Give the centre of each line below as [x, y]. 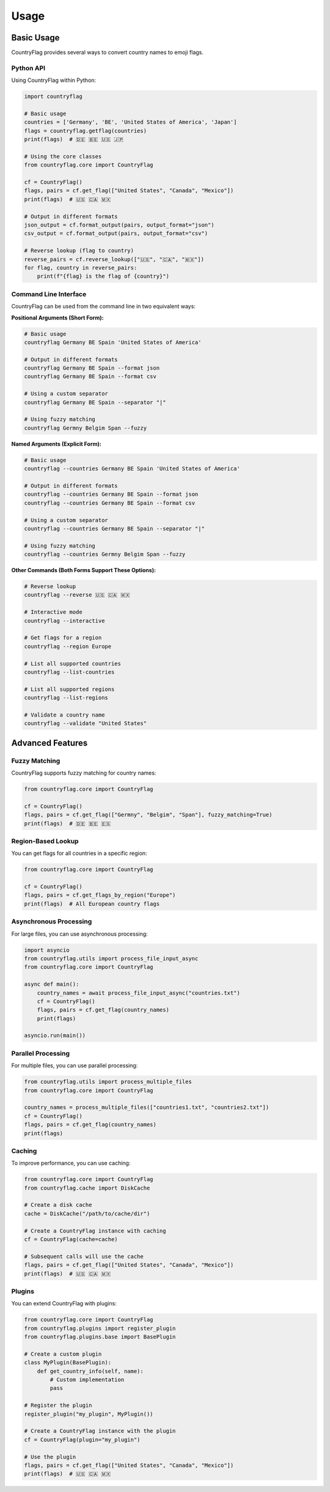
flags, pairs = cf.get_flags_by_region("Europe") [100, 895]
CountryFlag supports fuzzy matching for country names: [84, 773]
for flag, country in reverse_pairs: [81, 268]
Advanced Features [50, 743]
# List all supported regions [69, 689]
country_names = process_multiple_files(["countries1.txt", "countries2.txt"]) [147, 1107]
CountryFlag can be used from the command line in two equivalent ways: [103, 307]
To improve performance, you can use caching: [71, 1163]
